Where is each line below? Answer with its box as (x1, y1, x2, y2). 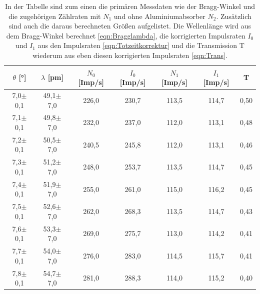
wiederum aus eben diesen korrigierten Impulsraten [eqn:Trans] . (32, 49, 227, 60)
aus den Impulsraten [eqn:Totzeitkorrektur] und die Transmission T (37, 40, 244, 50)
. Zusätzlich (216, 10, 251, 21)
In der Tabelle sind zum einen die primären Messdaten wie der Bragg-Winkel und (5, 1, 255, 11)
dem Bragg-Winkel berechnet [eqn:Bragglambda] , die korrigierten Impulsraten (6, 30, 245, 40)
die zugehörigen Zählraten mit (8, 10, 101, 21)
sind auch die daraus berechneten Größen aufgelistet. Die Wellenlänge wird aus (8, 20, 251, 31)
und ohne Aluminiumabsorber (113, 10, 205, 21)
